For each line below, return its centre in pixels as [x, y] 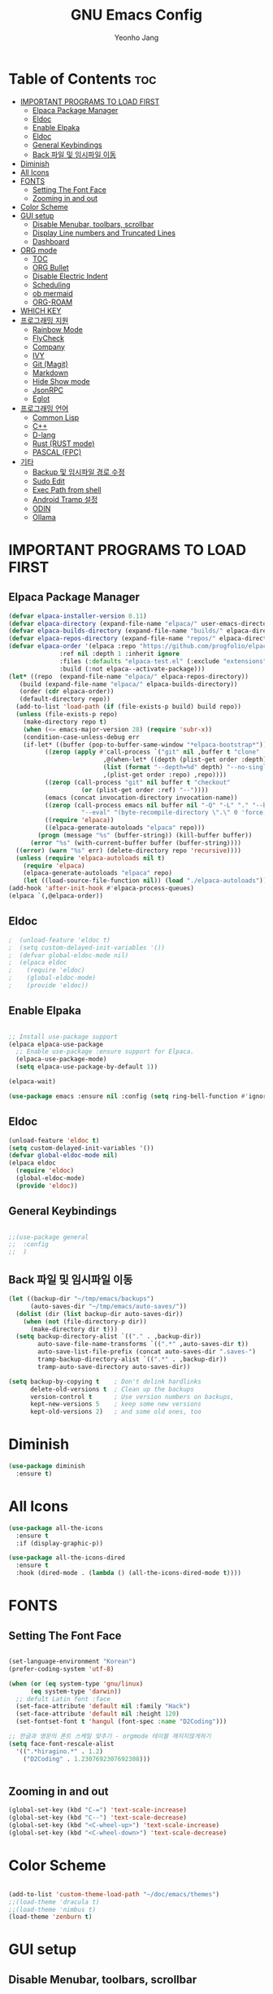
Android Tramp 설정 [65, 499]
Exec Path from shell [67, 489]
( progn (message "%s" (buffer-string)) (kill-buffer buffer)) [145, 836]
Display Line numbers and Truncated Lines [104, 233]
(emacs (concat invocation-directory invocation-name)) [141, 798]
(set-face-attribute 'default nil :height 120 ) [98, 1714]
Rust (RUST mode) [63, 443]
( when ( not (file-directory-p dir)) [85, 1321]
